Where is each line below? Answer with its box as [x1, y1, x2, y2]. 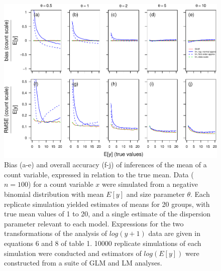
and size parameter [126, 188, 185, 199]
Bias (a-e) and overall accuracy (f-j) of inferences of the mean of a [4, 159, 207, 170]
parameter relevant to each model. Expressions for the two [4, 218, 184, 228]
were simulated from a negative [101, 179, 198, 189]
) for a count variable [28, 179, 93, 189]
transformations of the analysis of [4, 228, 107, 238]
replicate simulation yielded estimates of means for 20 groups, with [4, 198, 210, 209]
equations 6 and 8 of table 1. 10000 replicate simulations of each [4, 237, 201, 248]
